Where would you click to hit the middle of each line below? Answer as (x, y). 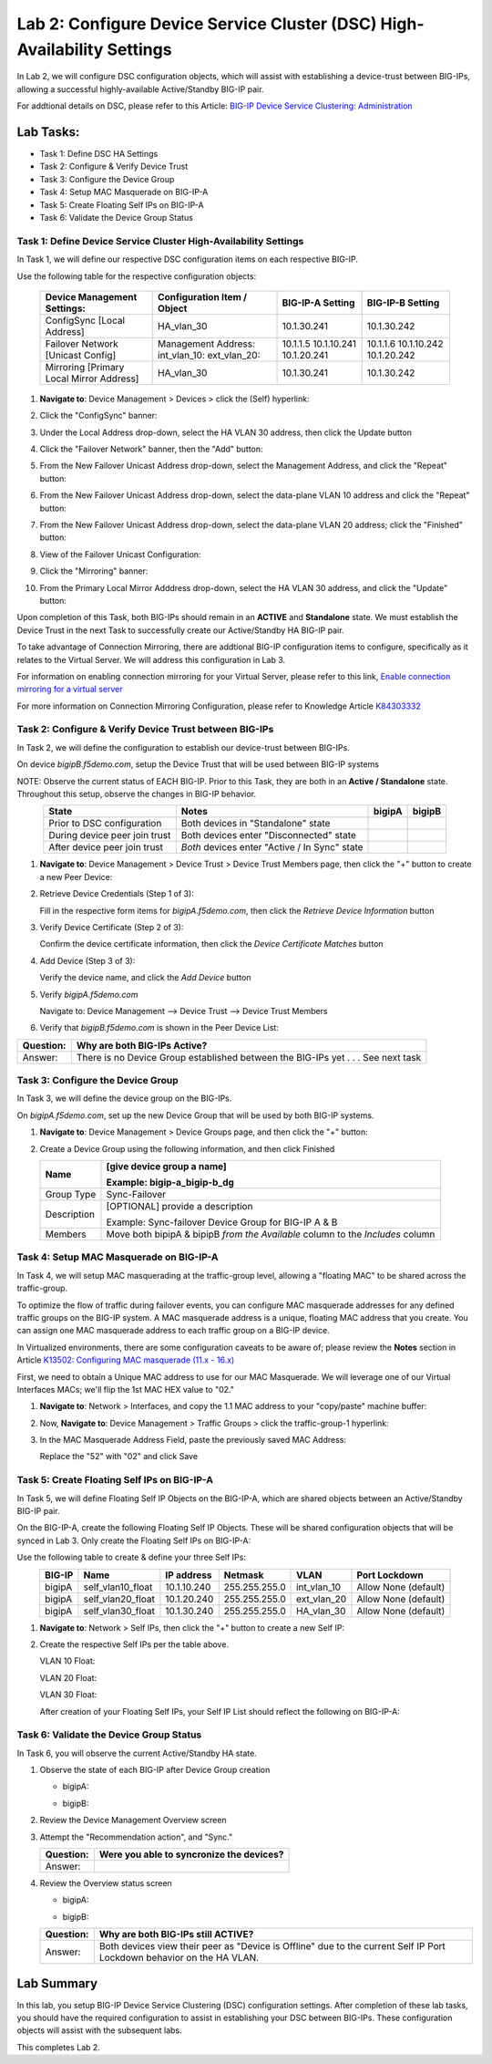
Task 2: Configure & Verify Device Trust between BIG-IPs (145, 730)
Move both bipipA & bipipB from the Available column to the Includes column (271, 1234)
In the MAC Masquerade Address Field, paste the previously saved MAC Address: (193, 1440)
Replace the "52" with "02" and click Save (119, 1457)
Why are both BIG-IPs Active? (142, 1045)
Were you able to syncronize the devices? (191, 1854)
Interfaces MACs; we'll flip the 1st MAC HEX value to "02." (125, 1389)
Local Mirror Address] (92, 379)
